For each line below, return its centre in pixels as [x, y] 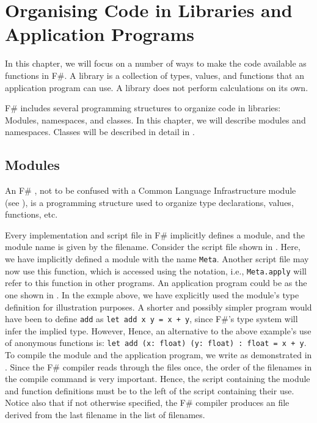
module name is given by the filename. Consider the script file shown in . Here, [153, 247]
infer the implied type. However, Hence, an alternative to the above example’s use [158, 330]
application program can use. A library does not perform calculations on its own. [157, 87]
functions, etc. [31, 214]
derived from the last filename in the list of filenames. [105, 415]
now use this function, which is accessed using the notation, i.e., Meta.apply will [156, 270]
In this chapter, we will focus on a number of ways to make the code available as [156, 63]
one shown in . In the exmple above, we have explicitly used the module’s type [152, 294]
